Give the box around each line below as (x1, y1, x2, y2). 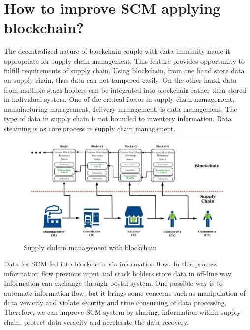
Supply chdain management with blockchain (24, 242, 156, 252)
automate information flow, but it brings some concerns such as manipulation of (4, 287, 246, 297)
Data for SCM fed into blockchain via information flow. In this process (4, 259, 217, 269)
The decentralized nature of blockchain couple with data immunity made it (4, 46, 230, 56)
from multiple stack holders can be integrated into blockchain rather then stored (4, 84, 247, 95)
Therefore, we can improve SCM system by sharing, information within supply (4, 307, 241, 317)
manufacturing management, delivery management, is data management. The (4, 103, 237, 114)
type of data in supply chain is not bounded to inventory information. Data (4, 113, 232, 124)
